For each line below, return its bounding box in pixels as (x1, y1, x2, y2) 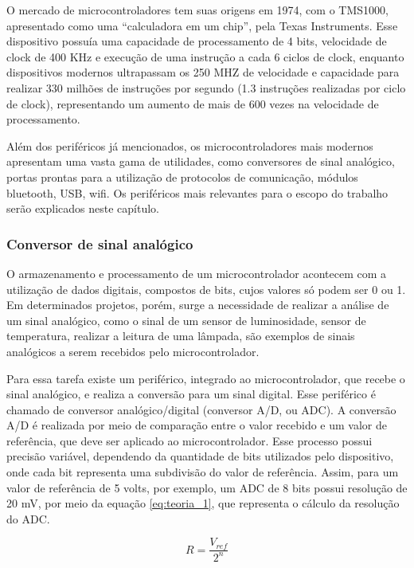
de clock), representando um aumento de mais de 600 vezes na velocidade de (6, 95, 379, 112)
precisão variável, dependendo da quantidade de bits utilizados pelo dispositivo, (6, 448, 394, 464)
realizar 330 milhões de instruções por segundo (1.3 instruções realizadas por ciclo (6, 79, 406, 96)
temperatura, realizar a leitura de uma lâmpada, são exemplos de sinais (6, 327, 355, 344)
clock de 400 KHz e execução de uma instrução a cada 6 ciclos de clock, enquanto (6, 48, 404, 65)
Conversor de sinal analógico (6, 233, 193, 253)
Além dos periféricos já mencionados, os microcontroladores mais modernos (6, 137, 373, 154)
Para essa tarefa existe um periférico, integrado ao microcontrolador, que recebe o (6, 370, 405, 386)
